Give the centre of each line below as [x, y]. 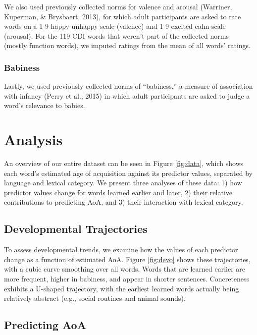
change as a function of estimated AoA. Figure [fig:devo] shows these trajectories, [127, 259]
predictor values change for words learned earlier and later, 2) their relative [118, 192]
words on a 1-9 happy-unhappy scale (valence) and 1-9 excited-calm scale [115, 26]
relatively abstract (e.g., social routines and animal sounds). [95, 298]
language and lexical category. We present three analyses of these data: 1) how [123, 183]
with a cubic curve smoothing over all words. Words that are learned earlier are [125, 269]
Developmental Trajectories [76, 229]
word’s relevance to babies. [45, 105]
